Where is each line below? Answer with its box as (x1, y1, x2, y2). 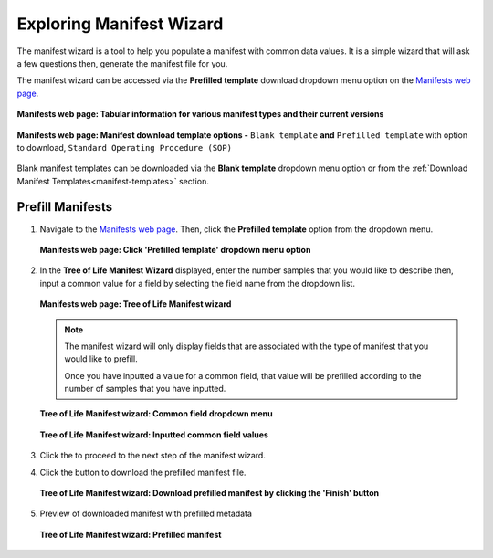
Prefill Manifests (16, 199, 113, 215)
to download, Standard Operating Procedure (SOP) (16, 142, 233, 153)
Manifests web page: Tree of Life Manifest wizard (39, 299, 232, 310)
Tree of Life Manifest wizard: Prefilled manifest (39, 529, 222, 540)
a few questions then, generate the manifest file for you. (16, 58, 228, 68)
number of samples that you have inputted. (64, 384, 226, 395)
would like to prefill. (64, 353, 138, 364)
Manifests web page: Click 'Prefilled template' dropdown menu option (39, 244, 311, 255)
